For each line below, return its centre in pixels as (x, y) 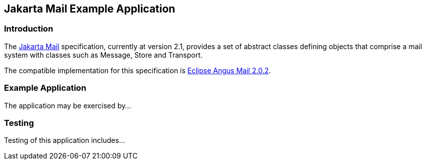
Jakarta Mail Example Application (90, 9)
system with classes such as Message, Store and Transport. (103, 55)
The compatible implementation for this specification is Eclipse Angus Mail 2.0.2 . (137, 70)
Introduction (29, 29)
